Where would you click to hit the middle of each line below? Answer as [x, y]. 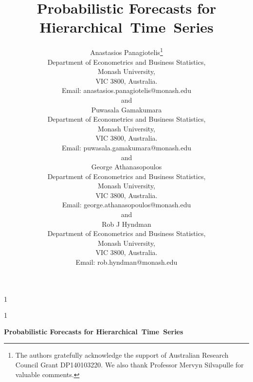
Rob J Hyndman [126, 224]
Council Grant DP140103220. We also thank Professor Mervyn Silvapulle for [129, 364]
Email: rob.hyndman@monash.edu [126, 262]
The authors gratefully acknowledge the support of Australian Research [122, 355]
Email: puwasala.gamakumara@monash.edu [126, 147]
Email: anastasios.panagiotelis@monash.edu [126, 90]
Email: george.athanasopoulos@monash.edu [126, 205]
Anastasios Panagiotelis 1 [126, 51]
